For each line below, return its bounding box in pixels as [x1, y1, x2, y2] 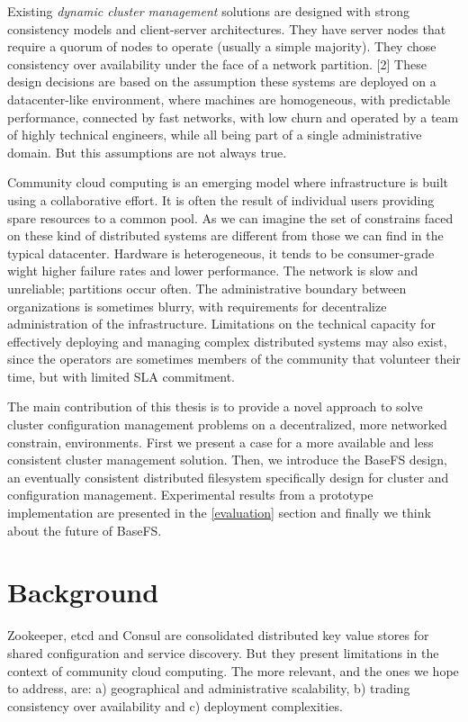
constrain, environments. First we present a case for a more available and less [7, 432, 434, 451]
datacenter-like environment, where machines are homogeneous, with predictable [7, 89, 451, 108]
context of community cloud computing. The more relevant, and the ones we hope [7, 661, 459, 680]
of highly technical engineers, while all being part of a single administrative [7, 125, 422, 144]
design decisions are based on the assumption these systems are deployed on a [7, 72, 436, 91]
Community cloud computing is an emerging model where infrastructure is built [7, 173, 449, 192]
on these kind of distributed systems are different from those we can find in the [7, 226, 444, 245]
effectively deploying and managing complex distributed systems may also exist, [7, 331, 447, 350]
